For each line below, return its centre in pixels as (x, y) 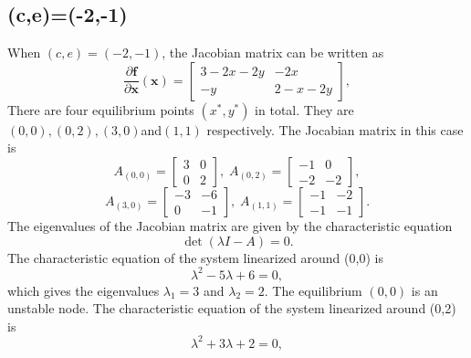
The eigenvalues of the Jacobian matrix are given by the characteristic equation (230, 225)
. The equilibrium (313, 290)
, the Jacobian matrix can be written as (273, 53)
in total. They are (304, 109)
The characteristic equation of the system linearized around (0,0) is (195, 257)
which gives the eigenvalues (84, 290)
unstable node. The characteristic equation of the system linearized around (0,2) (232, 308)
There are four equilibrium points (101, 109)
